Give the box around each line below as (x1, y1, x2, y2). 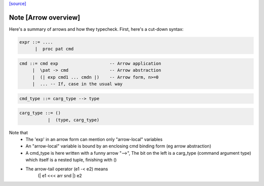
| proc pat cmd (35, 46, 74, 52)
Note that (9, 129, 28, 135)
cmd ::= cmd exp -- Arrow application (19, 61, 161, 66)
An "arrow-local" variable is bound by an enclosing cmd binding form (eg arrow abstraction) (25, 143, 211, 149)
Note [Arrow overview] (9, 13, 80, 21)
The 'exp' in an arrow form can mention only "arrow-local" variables (25, 136, 163, 142)
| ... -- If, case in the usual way (32, 81, 123, 87)
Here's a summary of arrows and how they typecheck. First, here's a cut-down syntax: (9, 26, 184, 32)
